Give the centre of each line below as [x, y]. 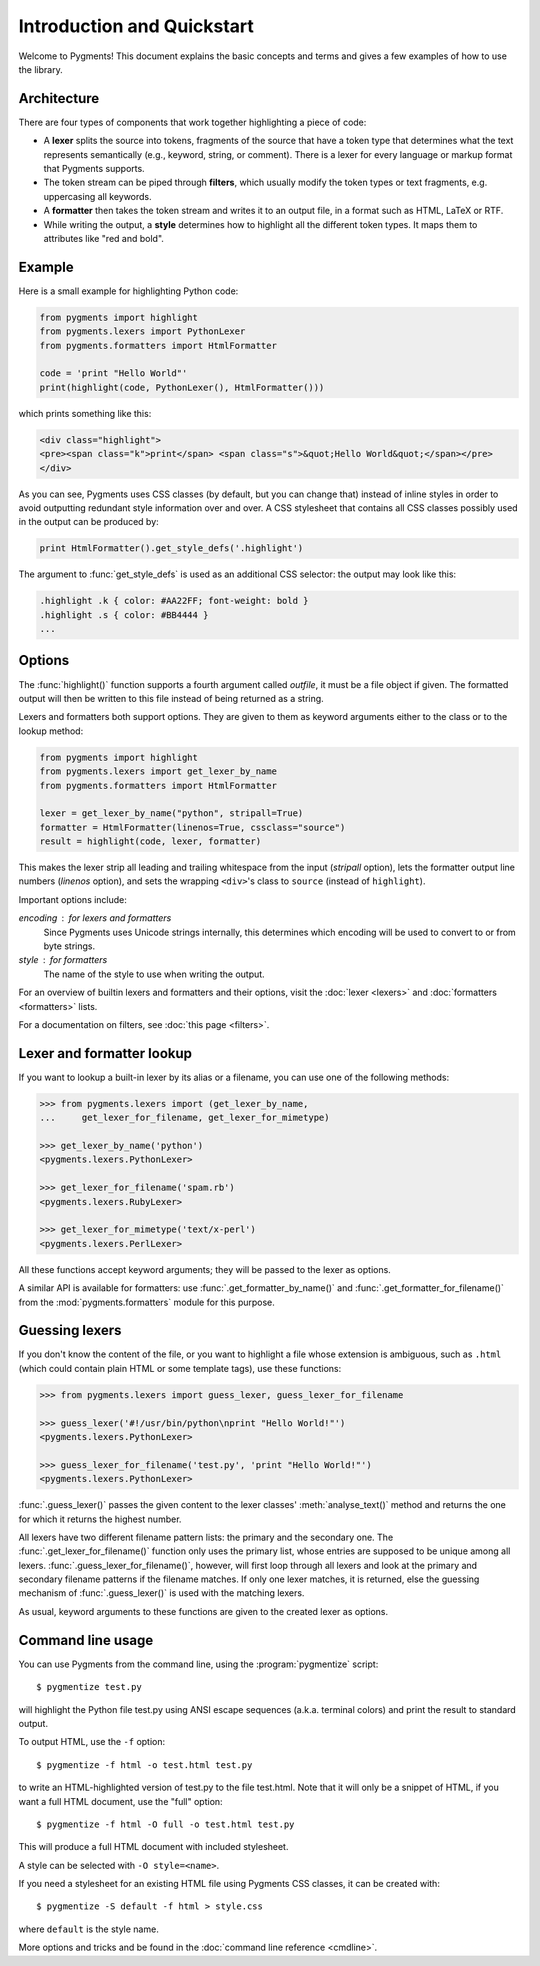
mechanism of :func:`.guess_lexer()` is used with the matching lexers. [161, 1593]
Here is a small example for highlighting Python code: [128, 291]
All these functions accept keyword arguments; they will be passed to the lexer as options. [205, 1269]
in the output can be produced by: [88, 522]
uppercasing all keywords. [97, 196]
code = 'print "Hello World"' [113, 373]
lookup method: [51, 731]
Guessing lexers [70, 1330]
